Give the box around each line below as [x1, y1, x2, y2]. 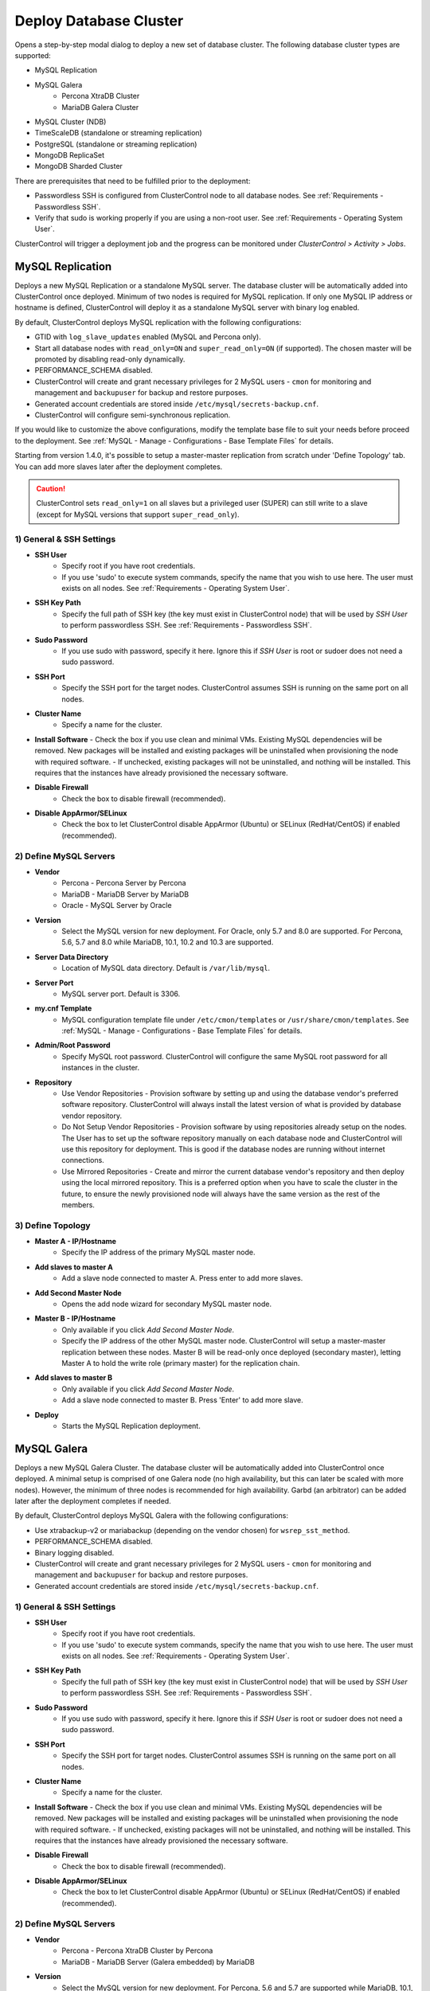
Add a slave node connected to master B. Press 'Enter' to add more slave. [61, 1395, 303, 1405]
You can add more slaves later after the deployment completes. [14, 462, 223, 471]
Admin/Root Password [34, 1040, 111, 1050]
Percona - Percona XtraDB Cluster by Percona [61, 1946, 213, 1955]
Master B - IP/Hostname [34, 1314, 116, 1324]
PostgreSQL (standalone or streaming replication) [34, 139, 197, 149]
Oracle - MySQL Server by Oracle [61, 901, 172, 910]
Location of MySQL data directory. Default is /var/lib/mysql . [61, 964, 271, 973]
